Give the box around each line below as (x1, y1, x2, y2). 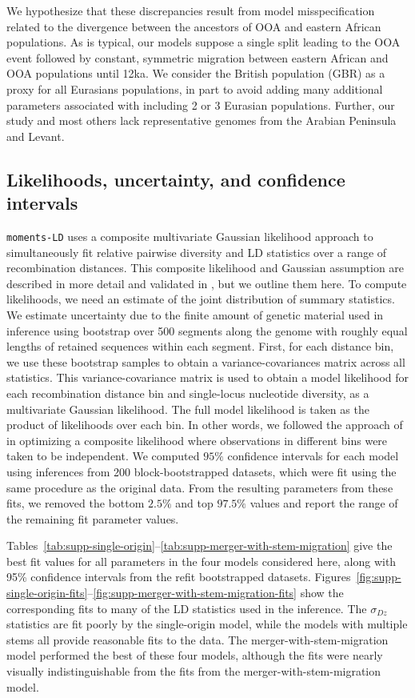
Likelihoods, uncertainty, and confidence (6, 166, 345, 191)
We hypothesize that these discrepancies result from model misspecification (6, 2, 375, 18)
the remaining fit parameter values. (6, 510, 179, 527)
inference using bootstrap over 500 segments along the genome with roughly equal (6, 322, 408, 339)
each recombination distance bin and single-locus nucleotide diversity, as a (6, 384, 369, 401)
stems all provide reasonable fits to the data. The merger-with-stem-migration (6, 631, 389, 648)
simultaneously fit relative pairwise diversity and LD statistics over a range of (6, 243, 387, 260)
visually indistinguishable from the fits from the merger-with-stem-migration (6, 663, 381, 680)
